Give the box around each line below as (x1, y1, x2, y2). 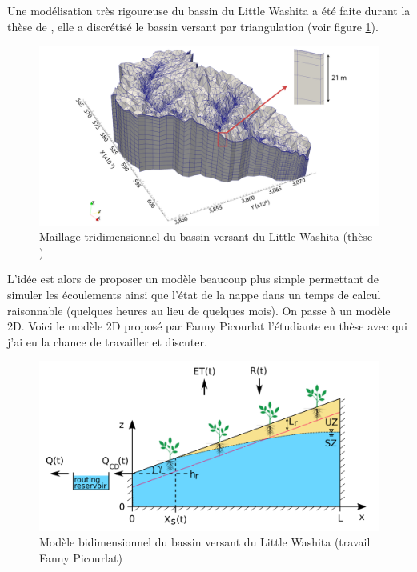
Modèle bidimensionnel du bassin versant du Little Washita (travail (39, 534, 371, 550)
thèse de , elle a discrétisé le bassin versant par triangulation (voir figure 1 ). (7, 18, 379, 34)
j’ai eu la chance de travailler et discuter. (7, 333, 207, 350)
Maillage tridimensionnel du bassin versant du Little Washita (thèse (39, 228, 373, 245)
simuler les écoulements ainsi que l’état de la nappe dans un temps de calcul (7, 286, 381, 302)
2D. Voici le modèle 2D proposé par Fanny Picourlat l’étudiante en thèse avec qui (7, 318, 407, 334)
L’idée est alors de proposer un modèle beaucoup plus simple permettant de (7, 270, 379, 287)
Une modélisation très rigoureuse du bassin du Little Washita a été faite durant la (7, 2, 411, 18)
